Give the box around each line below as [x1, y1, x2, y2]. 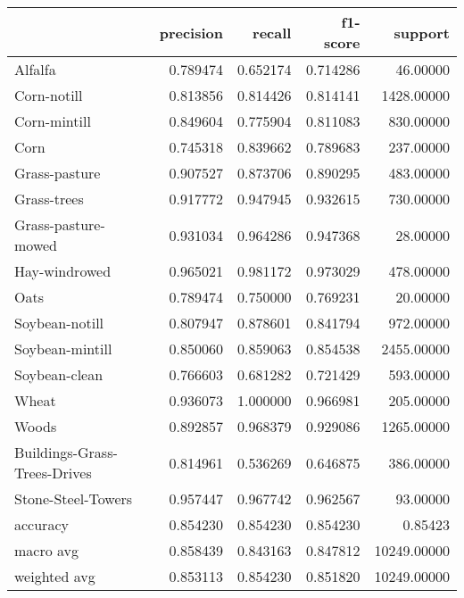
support [394, 21, 450, 43]
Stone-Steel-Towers [14, 488, 133, 509]
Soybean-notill [14, 312, 104, 333]
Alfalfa [14, 59, 56, 79]
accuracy [14, 514, 69, 535]
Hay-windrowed [14, 261, 112, 281]
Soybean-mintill [14, 338, 112, 359]
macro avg [14, 540, 79, 561]
